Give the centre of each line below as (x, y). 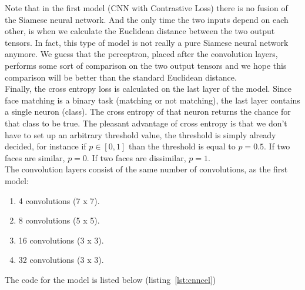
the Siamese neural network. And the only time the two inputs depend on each (147, 19)
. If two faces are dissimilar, (136, 157)
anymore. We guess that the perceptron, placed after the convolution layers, (141, 54)
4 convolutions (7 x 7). (59, 200)
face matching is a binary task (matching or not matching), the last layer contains (152, 100)
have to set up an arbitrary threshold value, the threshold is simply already (140, 134)
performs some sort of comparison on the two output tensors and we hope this (146, 65)
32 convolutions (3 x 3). (61, 260)
